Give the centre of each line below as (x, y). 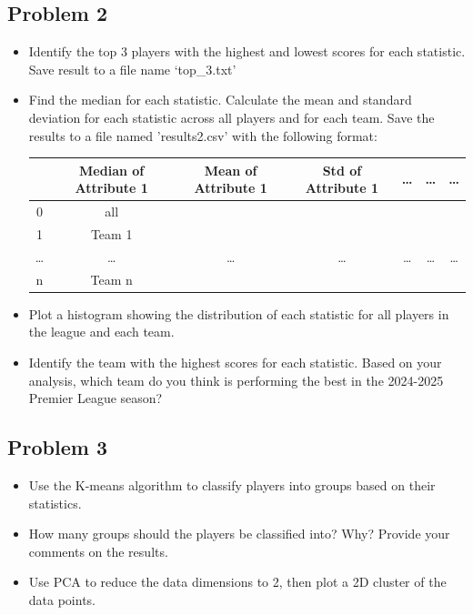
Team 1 (111, 233)
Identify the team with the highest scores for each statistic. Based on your (235, 362)
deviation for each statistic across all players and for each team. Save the (231, 117)
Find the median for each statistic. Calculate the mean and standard (220, 100)
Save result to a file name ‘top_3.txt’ (132, 69)
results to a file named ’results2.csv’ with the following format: (203, 135)
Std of (342, 170)
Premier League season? (96, 398)
